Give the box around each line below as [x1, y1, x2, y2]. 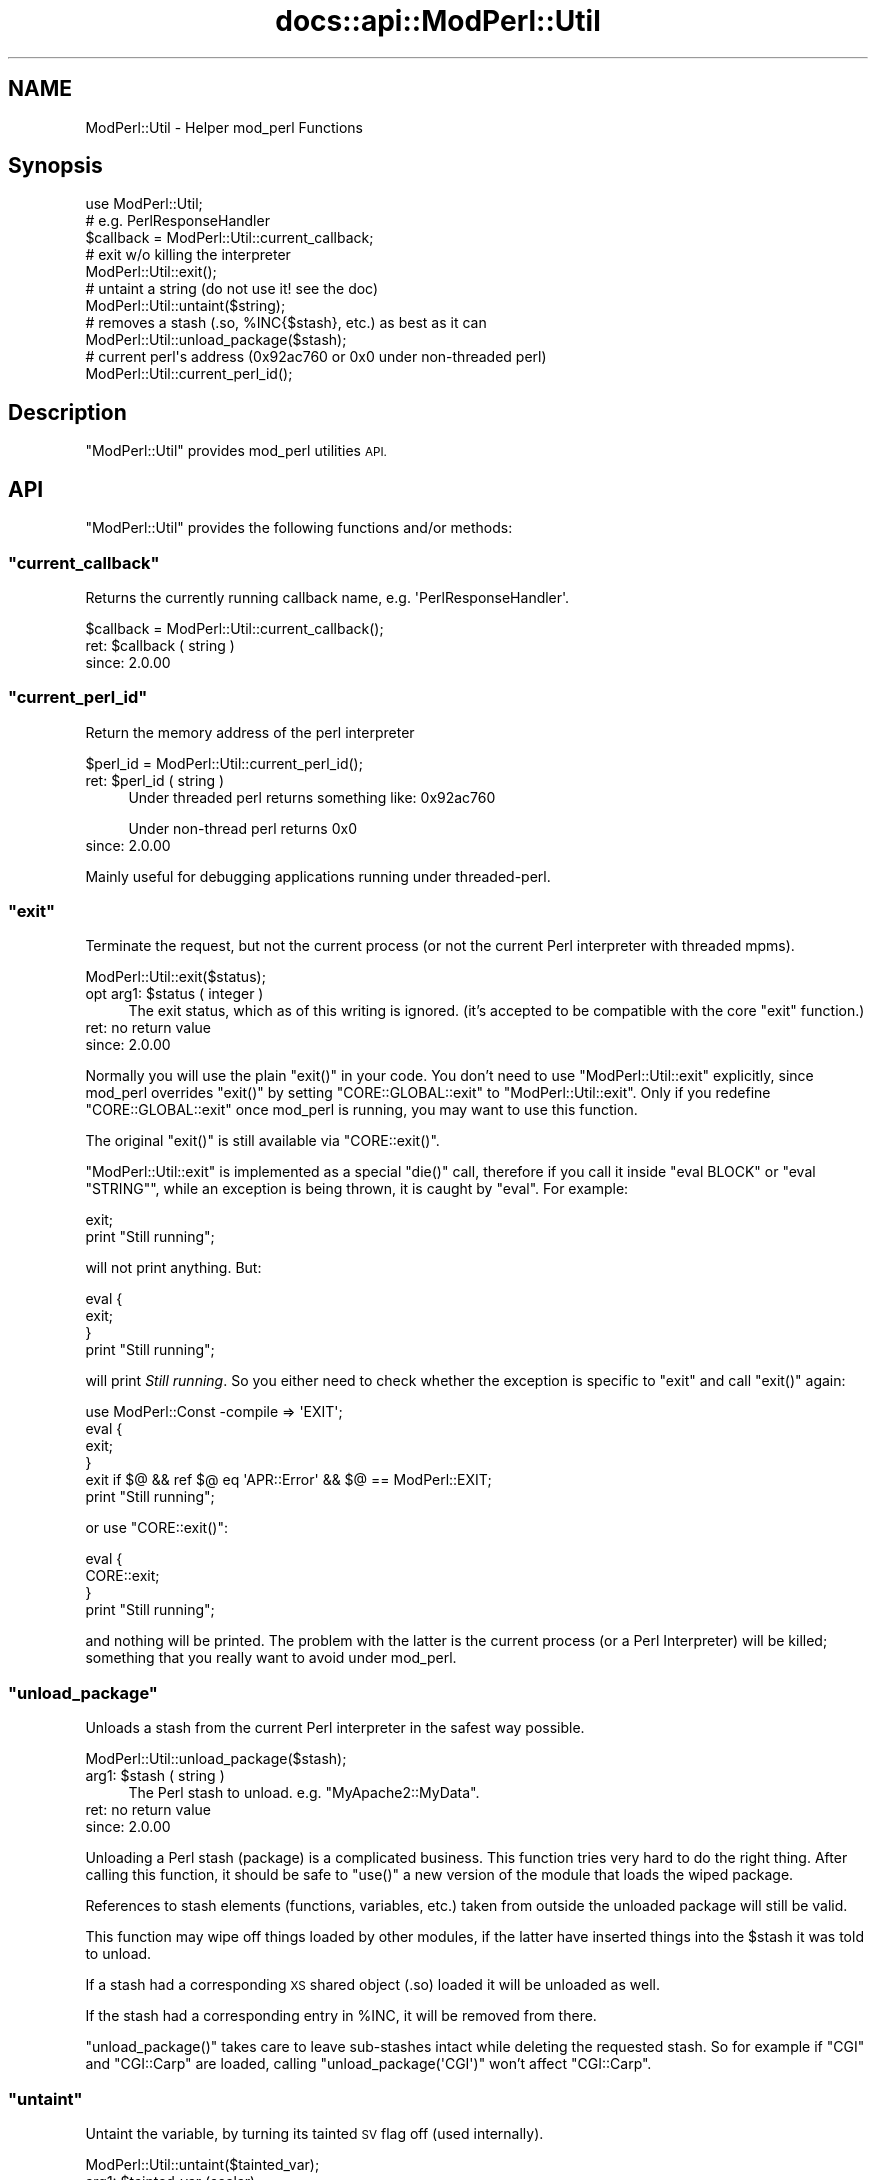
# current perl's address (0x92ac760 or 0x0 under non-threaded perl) [85, 348, 547, 366]
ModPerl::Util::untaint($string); [85, 297, 286, 315]
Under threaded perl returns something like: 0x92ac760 [128, 788, 496, 806]
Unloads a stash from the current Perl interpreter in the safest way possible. [85, 1719, 585, 1737]
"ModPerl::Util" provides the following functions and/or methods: [85, 519, 513, 537]
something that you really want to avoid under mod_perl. [85, 1649, 457, 1667]
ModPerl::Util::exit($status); [85, 968, 266, 986]
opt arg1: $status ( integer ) [85, 985, 264, 1003]
